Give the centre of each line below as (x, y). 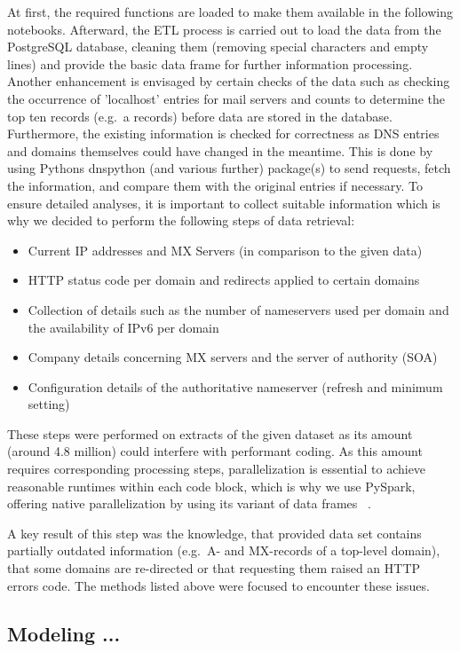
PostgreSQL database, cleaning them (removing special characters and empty (218, 47)
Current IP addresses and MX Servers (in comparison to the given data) (225, 250)
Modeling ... (64, 633)
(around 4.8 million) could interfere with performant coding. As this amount (215, 451)
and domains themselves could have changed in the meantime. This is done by (220, 150)
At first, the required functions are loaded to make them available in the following (230, 12)
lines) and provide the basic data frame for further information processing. (210, 63)
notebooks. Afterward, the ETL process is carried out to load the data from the (224, 29)
